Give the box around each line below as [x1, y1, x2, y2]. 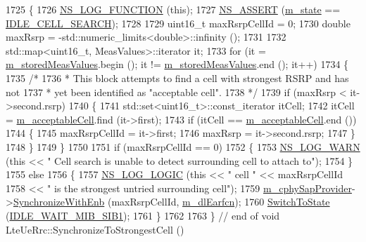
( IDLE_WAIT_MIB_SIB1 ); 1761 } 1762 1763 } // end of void [6, 208, 280, 222]
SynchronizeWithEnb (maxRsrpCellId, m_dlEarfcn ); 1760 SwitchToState [13, 194, 330, 209]
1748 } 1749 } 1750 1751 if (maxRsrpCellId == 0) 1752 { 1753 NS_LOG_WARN [6, 139, 360, 154]
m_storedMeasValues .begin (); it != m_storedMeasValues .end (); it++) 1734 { [6, 57, 349, 72]
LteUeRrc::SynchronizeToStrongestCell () [6, 222, 184, 236]
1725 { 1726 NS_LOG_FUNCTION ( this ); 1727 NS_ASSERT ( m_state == [6, 2, 341, 16]
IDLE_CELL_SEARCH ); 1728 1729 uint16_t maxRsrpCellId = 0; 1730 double [6, 15, 351, 30]
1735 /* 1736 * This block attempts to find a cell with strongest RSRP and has [6, 70, 349, 85]
